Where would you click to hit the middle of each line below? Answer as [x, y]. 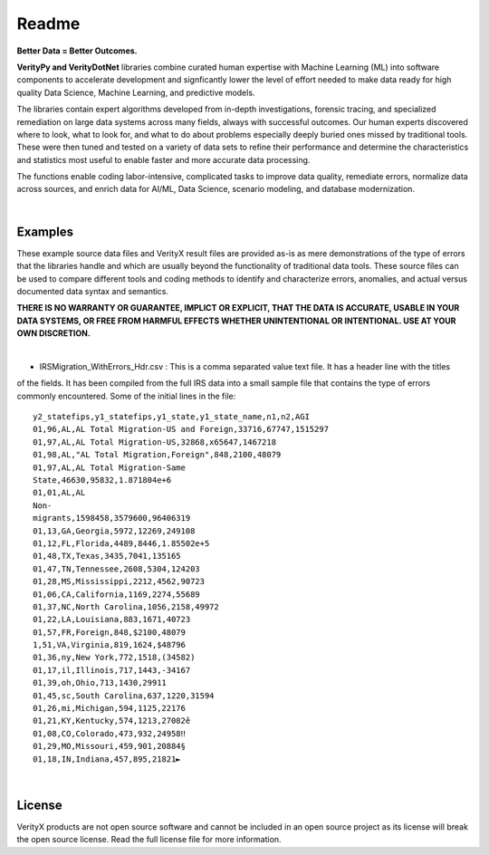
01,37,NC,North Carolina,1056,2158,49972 [126, 606]
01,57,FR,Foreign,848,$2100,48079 [109, 632]
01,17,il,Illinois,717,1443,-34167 [112, 670]
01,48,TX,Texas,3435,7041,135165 [107, 556]
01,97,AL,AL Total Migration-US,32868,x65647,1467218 [154, 442]
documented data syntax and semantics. [93, 291]
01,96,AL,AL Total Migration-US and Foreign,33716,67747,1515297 [181, 429]
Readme [48, 24]
